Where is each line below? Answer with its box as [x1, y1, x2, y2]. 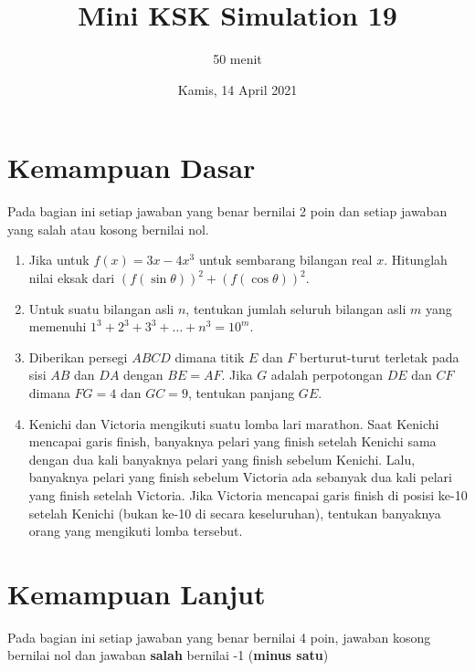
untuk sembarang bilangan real [198, 250, 373, 269]
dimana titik [174, 347, 245, 366]
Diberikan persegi [28, 347, 128, 366]
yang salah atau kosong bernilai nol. [7, 219, 209, 238]
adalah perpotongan [270, 365, 384, 384]
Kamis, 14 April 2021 [177, 79, 298, 99]
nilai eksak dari [28, 268, 115, 288]
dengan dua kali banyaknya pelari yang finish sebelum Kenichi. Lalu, [28, 449, 416, 468]
